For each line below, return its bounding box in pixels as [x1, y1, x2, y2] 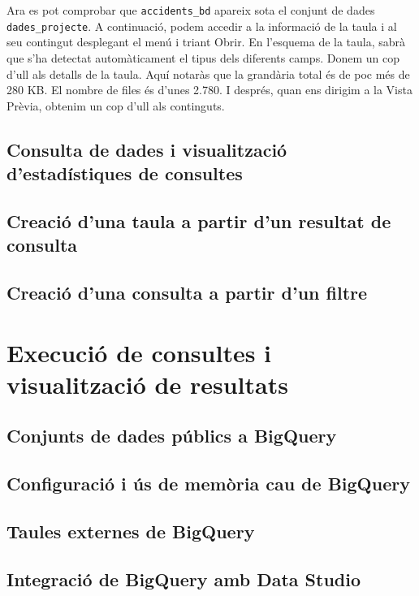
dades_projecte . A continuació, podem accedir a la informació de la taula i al [6, 17, 397, 34]
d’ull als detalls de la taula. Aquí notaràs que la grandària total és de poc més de [6, 65, 410, 82]
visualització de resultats [6, 367, 288, 400]
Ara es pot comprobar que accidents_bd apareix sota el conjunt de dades [6, 2, 375, 18]
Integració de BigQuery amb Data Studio [6, 566, 361, 591]
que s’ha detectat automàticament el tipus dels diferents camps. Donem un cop [6, 49, 400, 66]
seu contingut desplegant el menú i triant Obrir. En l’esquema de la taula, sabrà [6, 33, 406, 50]
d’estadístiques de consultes [6, 161, 243, 186]
